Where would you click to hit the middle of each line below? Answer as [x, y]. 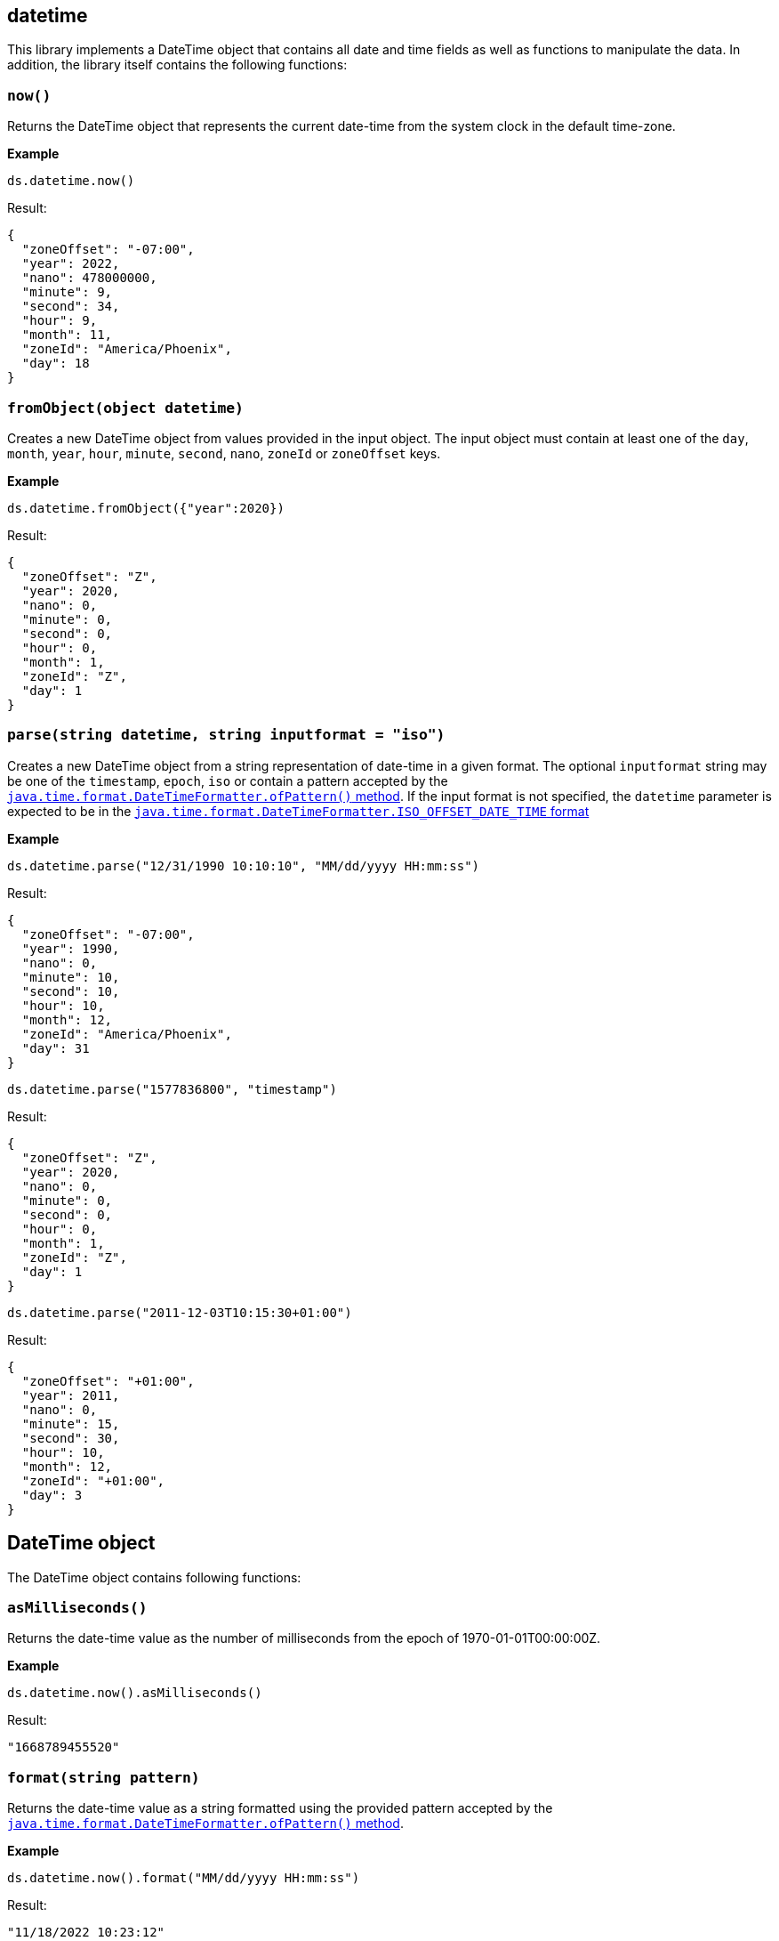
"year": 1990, [71, 948]
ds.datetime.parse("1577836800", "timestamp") [172, 1089]
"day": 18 [56, 364]
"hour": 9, [60, 321]
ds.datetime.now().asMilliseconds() [135, 1693]
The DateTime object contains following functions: [154, 1577]
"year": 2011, [71, 1395]
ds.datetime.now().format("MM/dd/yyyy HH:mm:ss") [184, 1878]
